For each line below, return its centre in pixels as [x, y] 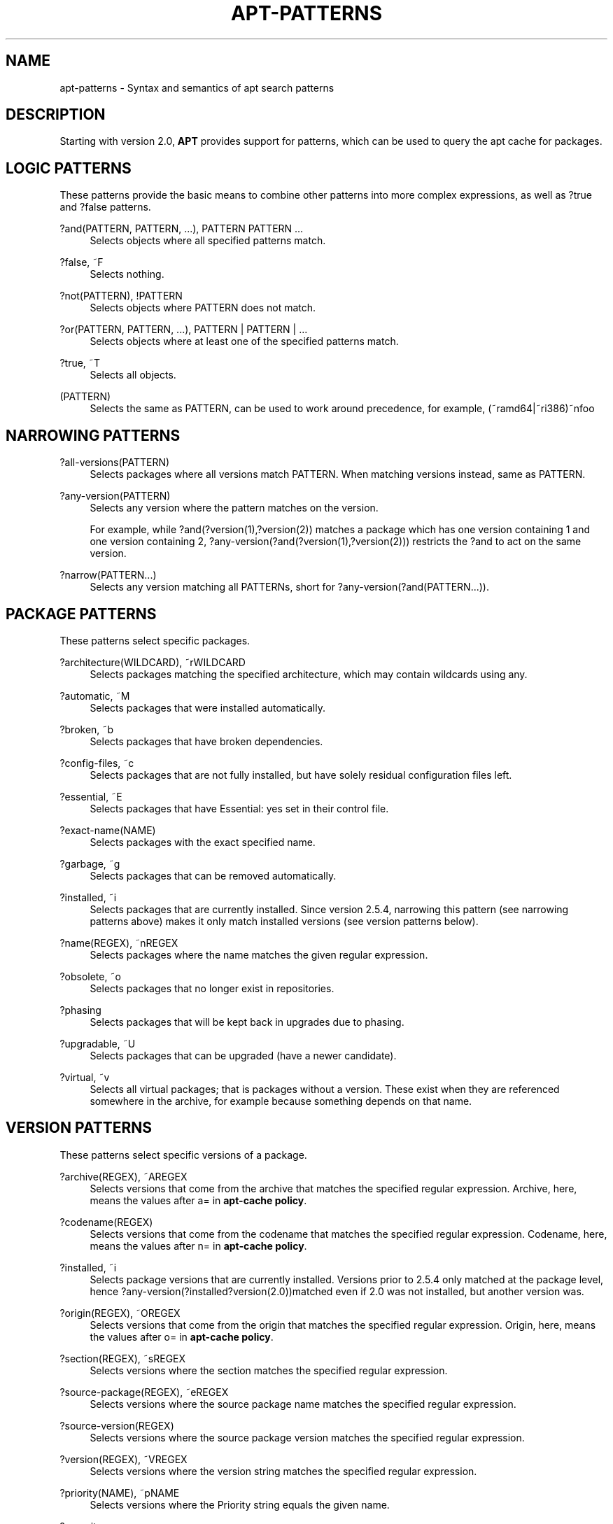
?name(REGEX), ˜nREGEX [119, 943]
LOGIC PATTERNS [69, 168]
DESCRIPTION [56, 115]
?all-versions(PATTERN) [115, 463]
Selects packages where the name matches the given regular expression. [259, 954]
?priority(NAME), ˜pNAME [120, 1493]
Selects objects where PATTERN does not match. [203, 308]
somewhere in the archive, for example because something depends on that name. [281, 1101]
